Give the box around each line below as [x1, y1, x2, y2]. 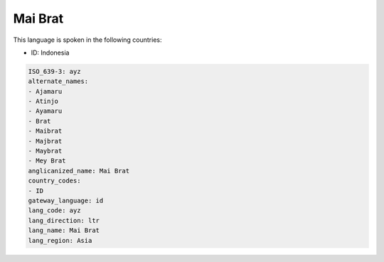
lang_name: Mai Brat [28, 226, 100, 234]
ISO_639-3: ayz [28, 67, 81, 75]
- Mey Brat [28, 157, 66, 165]
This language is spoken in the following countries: [13, 36, 162, 44]
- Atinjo [28, 97, 59, 106]
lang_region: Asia [28, 236, 92, 244]
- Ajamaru [28, 87, 63, 95]
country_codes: [28, 177, 81, 185]
